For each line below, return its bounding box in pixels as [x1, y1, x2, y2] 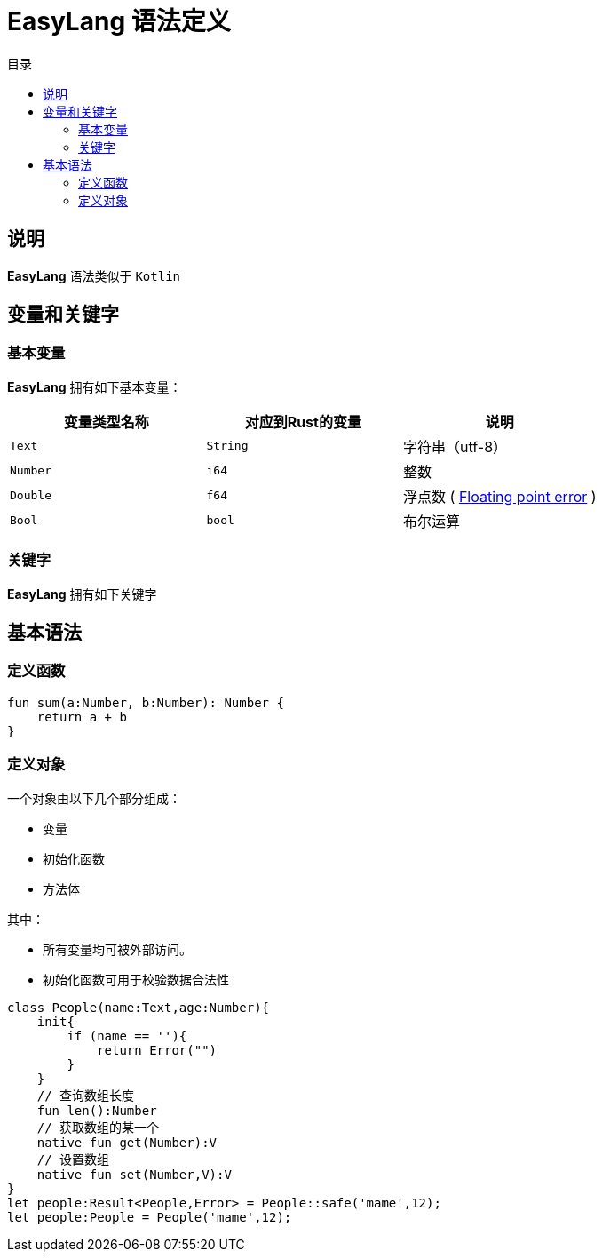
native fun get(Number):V [36, 1135, 218, 1150]
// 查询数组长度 [36, 1088, 135, 1103]
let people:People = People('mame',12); [7, 1209, 292, 1224]
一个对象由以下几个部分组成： [7, 790, 181, 806]
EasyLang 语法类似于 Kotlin [7, 267, 180, 283]
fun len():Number [36, 1103, 157, 1118]
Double [10, 489, 51, 503]
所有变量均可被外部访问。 [43, 941, 192, 957]
